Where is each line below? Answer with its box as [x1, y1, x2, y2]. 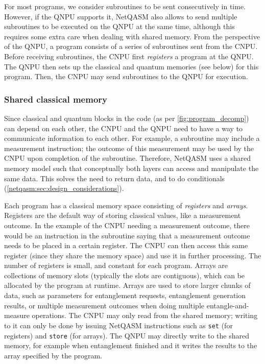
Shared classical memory [4, 92, 107, 105]
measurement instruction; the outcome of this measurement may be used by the [4, 142, 254, 153]
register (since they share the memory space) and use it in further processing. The [4, 250, 261, 260]
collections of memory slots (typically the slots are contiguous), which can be [4, 270, 245, 280]
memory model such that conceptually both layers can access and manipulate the [4, 162, 259, 173]
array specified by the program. [4, 350, 102, 360]
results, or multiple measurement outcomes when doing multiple [4, 300, 205, 310]
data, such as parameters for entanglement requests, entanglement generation [4, 290, 246, 301]
